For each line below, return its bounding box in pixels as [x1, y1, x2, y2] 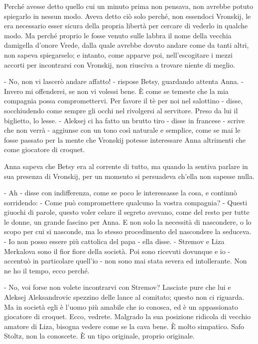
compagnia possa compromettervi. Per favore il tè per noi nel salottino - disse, [4, 95, 243, 106]
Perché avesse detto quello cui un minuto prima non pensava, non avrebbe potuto [4, 1, 253, 11]
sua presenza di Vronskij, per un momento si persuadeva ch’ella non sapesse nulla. [4, 171, 255, 181]
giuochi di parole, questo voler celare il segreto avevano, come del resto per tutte [4, 207, 250, 217]
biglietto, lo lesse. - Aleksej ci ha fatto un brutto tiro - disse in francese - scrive [4, 115, 245, 125]
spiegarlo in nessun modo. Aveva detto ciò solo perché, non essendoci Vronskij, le [4, 10, 251, 21]
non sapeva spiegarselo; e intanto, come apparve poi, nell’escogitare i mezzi [4, 49, 233, 60]
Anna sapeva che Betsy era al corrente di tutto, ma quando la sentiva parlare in [4, 161, 248, 171]
